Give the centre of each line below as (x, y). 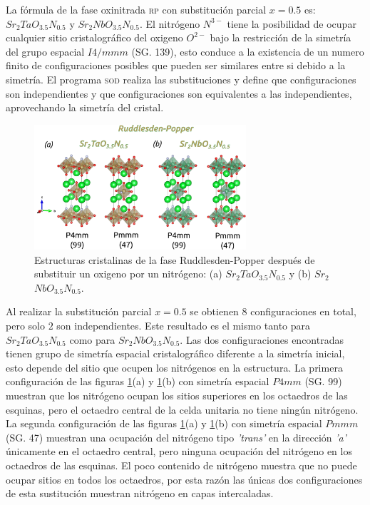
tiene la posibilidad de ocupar (292, 23)
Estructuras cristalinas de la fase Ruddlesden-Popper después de (175, 259)
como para (92, 339)
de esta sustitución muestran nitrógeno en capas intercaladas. (140, 493)
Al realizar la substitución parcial (79, 311)
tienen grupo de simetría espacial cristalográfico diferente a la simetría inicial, (175, 353)
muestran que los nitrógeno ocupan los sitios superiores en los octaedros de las (177, 396)
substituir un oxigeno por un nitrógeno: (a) (128, 274)
